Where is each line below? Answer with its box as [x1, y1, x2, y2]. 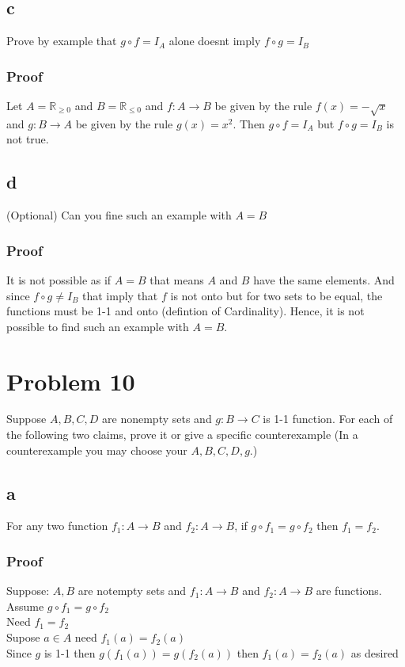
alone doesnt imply [168, 32, 261, 49]
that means [150, 271, 204, 288]
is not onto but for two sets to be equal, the [170, 287, 383, 303]
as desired [350, 644, 399, 661]
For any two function [6, 517, 108, 534]
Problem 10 [6, 364, 135, 397]
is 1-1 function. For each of [263, 410, 393, 427]
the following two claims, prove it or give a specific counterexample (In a [6, 426, 358, 443]
